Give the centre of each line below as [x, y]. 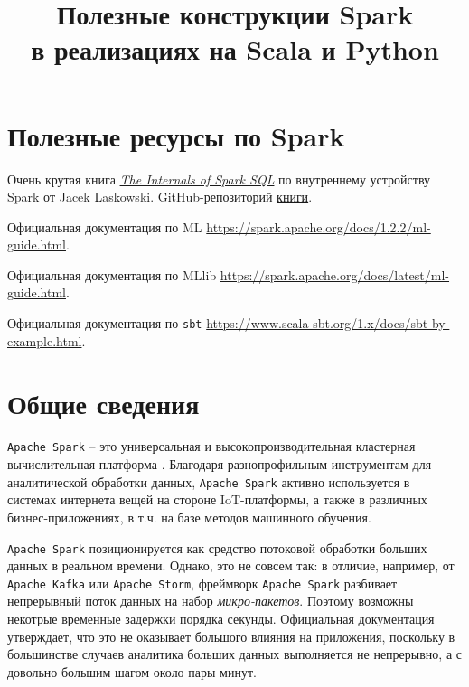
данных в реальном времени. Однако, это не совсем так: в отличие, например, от [231, 565]
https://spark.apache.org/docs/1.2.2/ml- [319, 226]
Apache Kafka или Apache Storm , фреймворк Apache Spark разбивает [202, 583]
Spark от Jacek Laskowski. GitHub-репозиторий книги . [160, 197]
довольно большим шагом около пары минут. [132, 671]
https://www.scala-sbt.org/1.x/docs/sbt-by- [328, 323]
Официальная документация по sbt [105, 323]
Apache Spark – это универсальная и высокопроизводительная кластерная [211, 446]
